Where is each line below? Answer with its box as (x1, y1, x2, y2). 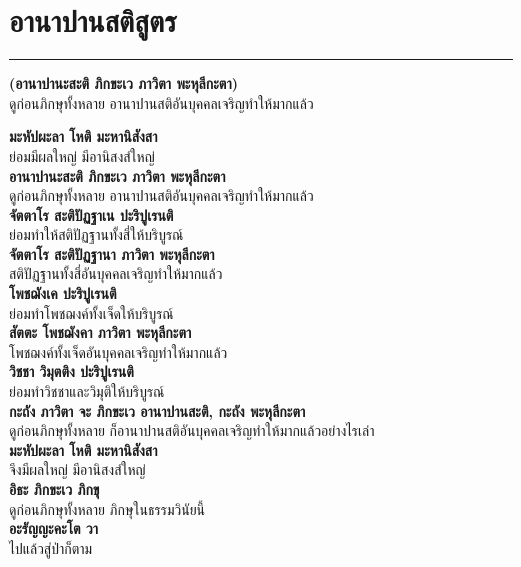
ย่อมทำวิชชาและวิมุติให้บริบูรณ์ (9, 381, 165, 402)
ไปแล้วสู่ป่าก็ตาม (9, 537, 93, 558)
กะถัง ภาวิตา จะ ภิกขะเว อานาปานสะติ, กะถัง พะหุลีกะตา (9, 400, 306, 421)
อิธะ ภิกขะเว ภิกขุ (9, 479, 100, 499)
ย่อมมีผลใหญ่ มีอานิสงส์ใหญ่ (9, 145, 155, 166)
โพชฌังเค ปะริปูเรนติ (9, 283, 117, 304)
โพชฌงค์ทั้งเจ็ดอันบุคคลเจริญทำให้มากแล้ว (9, 341, 228, 362)
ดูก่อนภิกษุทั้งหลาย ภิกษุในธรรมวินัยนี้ (9, 498, 206, 519)
